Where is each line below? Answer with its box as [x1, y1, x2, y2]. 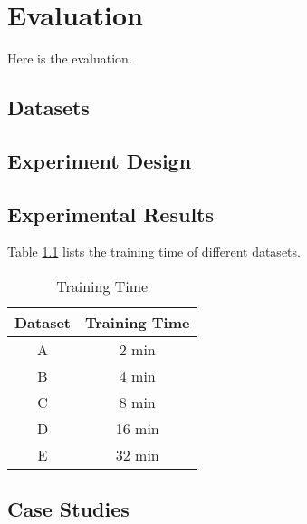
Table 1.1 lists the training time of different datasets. [7, 242, 301, 261]
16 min [115, 418, 159, 440]
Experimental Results [7, 199, 214, 228]
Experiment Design [7, 146, 192, 174]
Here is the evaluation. [7, 49, 132, 68]
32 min [115, 444, 159, 466]
